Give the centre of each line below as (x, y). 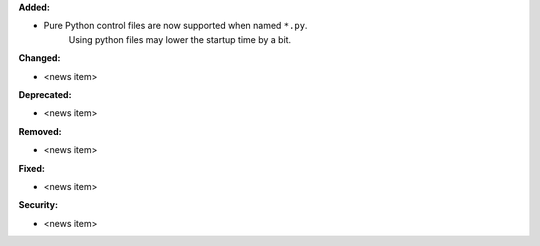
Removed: (40, 131)
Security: (38, 205)
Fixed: (31, 168)
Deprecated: (45, 94)
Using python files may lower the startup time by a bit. (180, 39)
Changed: (39, 58)
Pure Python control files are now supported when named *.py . (175, 26)
